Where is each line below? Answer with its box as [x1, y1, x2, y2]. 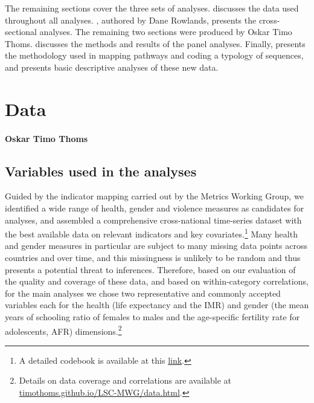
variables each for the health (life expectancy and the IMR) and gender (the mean [5, 298, 309, 311]
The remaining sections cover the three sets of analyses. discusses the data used [5, 2, 299, 14]
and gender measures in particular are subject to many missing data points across [5, 239, 307, 252]
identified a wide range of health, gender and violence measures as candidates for [5, 201, 304, 214]
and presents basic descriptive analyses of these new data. [5, 60, 219, 73]
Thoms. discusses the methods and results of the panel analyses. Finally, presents [5, 37, 306, 50]
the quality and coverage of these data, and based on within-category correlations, [5, 275, 309, 288]
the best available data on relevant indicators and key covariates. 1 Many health [5, 226, 298, 240]
